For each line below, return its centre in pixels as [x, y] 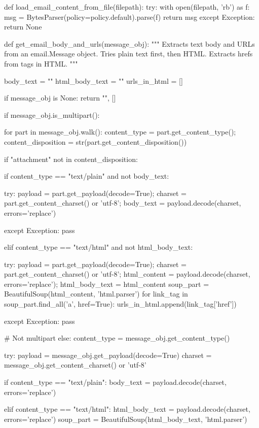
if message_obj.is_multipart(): [52, 114]
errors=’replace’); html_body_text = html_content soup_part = [107, 284]
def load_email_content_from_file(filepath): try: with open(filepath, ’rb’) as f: [127, 7]
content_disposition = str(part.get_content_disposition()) [96, 141]
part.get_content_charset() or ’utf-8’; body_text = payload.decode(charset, [123, 203]
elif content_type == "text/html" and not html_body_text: [99, 247]
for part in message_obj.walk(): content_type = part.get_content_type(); [120, 132]
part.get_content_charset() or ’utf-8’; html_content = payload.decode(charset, [127, 274]
